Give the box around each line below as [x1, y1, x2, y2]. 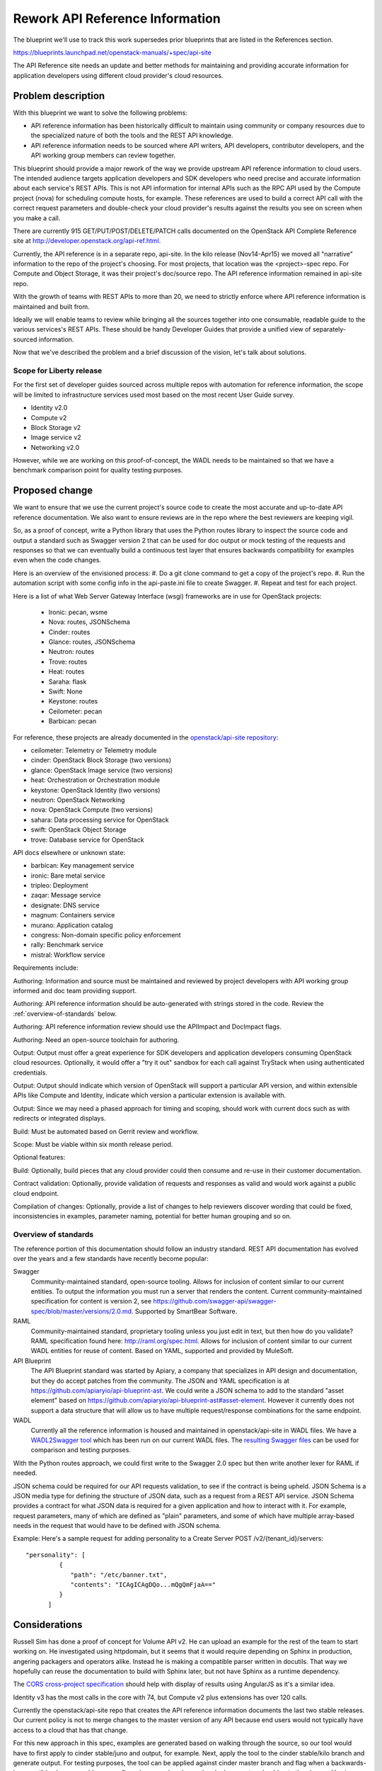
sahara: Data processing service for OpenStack [30, 815, 169, 824]
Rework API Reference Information [13, 11, 221, 26]
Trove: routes [48, 657, 88, 666]
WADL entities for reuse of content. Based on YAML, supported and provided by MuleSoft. [30, 1347, 294, 1355]
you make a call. [13, 213, 61, 222]
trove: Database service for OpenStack [30, 835, 144, 844]
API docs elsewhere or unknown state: [13, 848, 125, 856]
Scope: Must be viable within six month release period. [13, 1141, 173, 1149]
